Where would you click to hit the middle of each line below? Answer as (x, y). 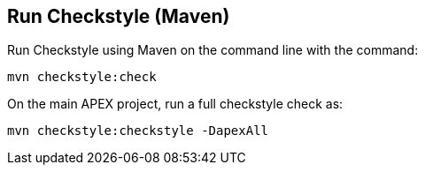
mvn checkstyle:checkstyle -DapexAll (138, 131)
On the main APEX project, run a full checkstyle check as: (175, 104)
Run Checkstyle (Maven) (119, 16)
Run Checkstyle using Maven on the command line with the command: (213, 50)
